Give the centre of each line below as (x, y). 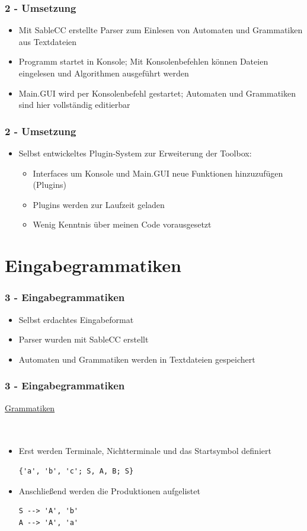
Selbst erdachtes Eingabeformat (76, 319)
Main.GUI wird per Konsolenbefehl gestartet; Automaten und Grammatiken (157, 93)
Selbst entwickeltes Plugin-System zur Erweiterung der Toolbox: (135, 153)
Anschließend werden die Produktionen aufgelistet (109, 490)
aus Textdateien (48, 41)
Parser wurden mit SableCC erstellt (84, 339)
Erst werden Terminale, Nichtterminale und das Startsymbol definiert (145, 451)
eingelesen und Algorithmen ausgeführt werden (104, 73)
